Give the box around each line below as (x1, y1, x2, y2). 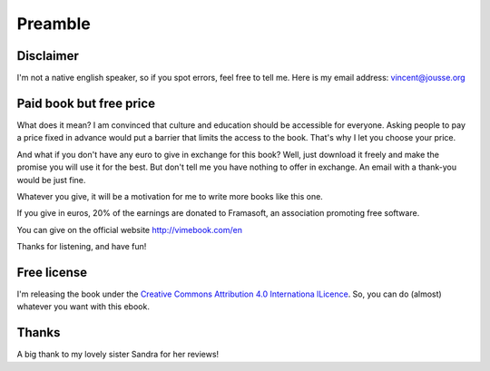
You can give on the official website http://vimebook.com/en (16, 224, 242, 235)
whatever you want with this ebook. (16, 301, 150, 312)
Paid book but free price (16, 95, 156, 111)
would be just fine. (16, 174, 86, 185)
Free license (16, 264, 88, 280)
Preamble (16, 14, 91, 34)
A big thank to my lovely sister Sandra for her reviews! (16, 349, 220, 360)
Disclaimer (16, 48, 79, 63)
